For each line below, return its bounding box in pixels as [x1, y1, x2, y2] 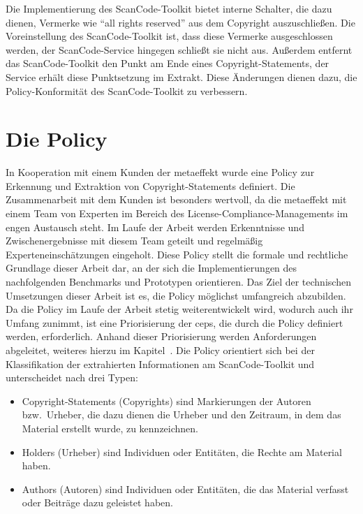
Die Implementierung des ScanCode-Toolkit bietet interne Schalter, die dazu [6, 1, 332, 15]
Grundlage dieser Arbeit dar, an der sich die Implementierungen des [6, 260, 297, 275]
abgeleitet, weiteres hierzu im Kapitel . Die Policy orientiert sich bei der [6, 343, 315, 357]
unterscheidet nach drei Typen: [6, 370, 138, 385]
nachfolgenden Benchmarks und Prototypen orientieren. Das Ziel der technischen [6, 274, 351, 289]
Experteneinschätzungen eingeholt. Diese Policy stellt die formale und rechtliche [6, 247, 348, 261]
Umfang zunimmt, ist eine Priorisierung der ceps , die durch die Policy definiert [6, 315, 343, 330]
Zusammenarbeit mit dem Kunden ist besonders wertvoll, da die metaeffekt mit [6, 192, 347, 207]
